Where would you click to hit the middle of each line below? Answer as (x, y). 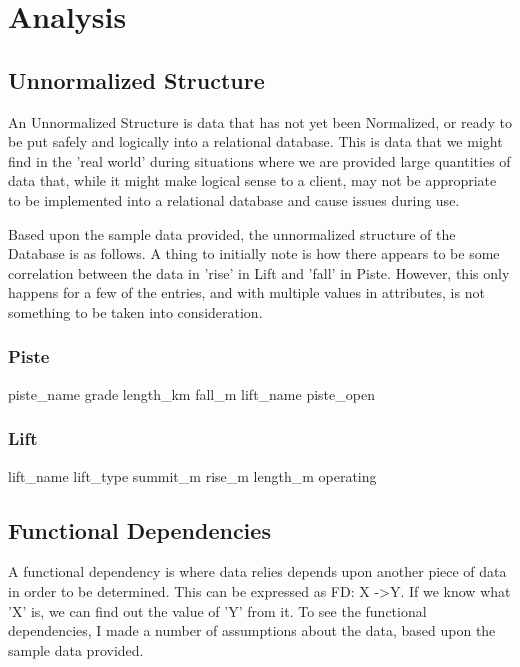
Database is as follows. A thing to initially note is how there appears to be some (254, 253)
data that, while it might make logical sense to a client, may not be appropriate (252, 180)
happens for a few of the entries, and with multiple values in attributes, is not (246, 292)
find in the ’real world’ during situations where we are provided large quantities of (259, 160)
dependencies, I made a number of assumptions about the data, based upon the (252, 630)
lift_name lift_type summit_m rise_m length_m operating (192, 475)
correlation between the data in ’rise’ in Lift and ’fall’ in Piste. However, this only (259, 272)
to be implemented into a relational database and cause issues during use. (234, 199)
